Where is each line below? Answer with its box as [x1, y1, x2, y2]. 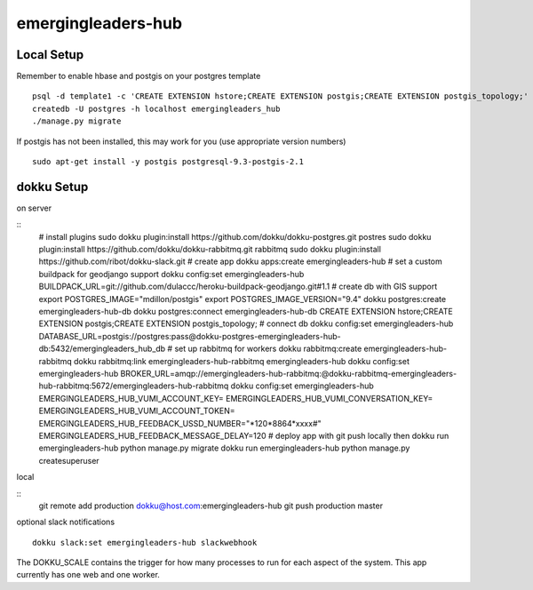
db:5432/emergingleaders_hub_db [38, 343, 166, 355]
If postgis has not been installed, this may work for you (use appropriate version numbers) [16, 136, 346, 147]
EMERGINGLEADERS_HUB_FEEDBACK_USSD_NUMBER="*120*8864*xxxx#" [38, 418, 322, 428]
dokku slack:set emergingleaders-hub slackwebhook [32, 538, 258, 547]
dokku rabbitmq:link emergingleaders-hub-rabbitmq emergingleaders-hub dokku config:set [74, 355, 410, 366]
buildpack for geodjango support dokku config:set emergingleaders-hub [38, 268, 305, 279]
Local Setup [16, 47, 84, 62]
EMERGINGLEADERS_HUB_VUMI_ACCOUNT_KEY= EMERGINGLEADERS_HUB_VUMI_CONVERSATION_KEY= [38, 393, 434, 403]
